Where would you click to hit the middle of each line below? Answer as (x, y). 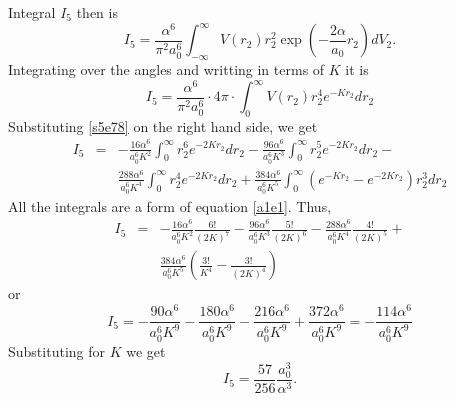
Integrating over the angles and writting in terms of (166, 68)
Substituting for (56, 350)
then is (97, 12)
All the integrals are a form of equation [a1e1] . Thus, (170, 205)
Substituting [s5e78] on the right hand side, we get (163, 125)
